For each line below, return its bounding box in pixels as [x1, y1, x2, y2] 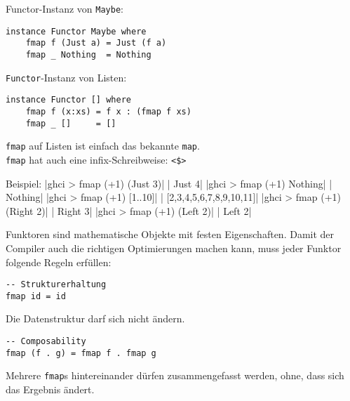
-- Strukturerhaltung [6, 280, 107, 290]
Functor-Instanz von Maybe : [6, 1, 123, 15]
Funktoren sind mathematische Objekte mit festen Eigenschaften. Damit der [6, 227, 335, 242]
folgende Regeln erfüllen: [6, 254, 112, 269]
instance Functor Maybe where [6, 26, 147, 37]
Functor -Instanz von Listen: [6, 70, 127, 84]
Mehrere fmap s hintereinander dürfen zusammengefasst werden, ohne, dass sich [6, 368, 344, 383]
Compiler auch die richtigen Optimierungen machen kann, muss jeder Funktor [6, 240, 342, 255]
